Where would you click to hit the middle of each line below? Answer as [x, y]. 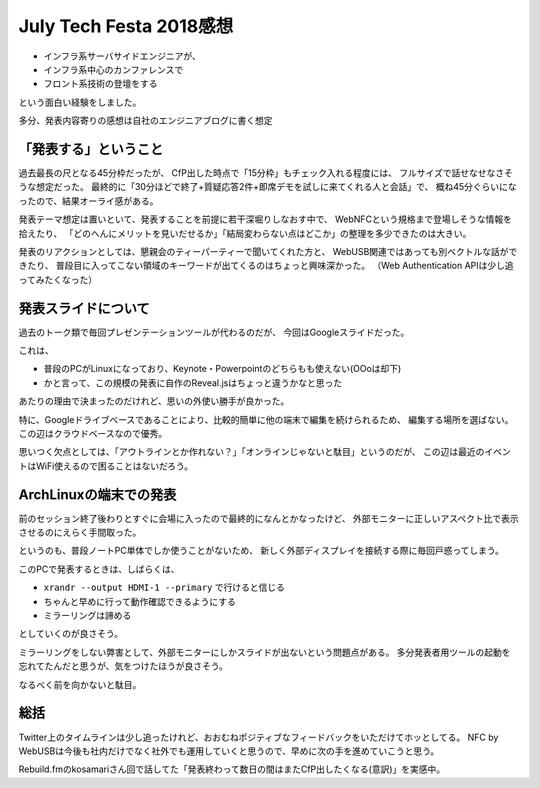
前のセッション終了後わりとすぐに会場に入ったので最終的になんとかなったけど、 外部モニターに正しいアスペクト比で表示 [268, 518]
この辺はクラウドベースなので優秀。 [93, 433]
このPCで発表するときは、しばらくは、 [99, 569]
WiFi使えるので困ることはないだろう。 [114, 466]
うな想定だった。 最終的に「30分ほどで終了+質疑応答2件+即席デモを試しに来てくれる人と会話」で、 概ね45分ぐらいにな [267, 187]
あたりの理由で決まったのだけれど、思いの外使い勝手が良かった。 [154, 401]
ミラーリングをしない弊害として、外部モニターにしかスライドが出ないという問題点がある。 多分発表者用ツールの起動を [264, 652]
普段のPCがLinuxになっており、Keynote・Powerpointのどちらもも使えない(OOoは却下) [222, 369]
